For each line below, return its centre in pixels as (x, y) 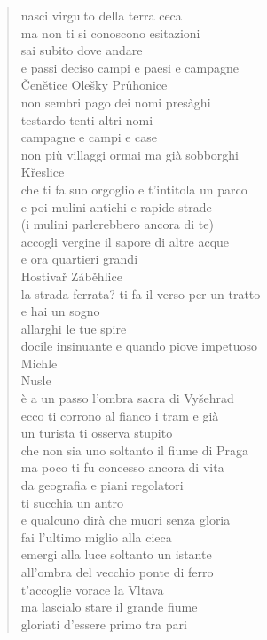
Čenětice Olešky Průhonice (94, 85)
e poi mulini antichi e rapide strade (116, 206)
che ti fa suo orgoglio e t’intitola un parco (134, 189)
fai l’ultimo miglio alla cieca (96, 537)
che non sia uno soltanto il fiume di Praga (135, 450)
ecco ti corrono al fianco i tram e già (120, 415)
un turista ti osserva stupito (97, 433)
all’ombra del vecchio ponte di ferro (117, 572)
